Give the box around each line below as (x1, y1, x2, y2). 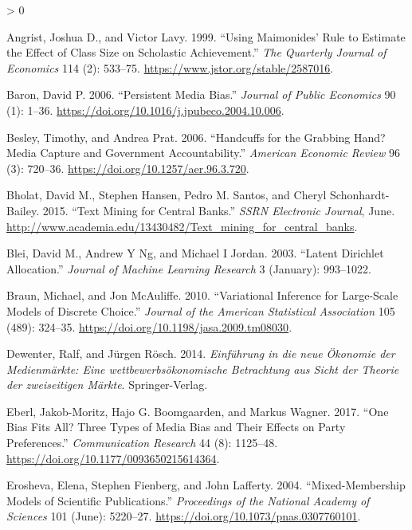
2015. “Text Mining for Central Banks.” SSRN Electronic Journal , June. (42, 202, 395, 218)
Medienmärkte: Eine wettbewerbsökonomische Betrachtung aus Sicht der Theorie (6, 360, 399, 377)
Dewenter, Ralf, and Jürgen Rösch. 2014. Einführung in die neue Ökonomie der (6, 345, 395, 362)
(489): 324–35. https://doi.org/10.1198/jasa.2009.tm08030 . (6, 318, 292, 335)
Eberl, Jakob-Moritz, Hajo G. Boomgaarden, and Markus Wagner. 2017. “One (6, 402, 389, 419)
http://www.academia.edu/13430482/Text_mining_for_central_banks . (6, 218, 358, 234)
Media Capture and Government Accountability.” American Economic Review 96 (6, 144, 400, 161)
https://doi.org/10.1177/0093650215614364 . (6, 450, 220, 466)
